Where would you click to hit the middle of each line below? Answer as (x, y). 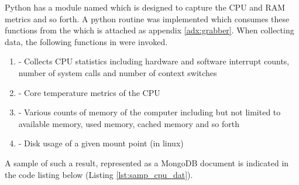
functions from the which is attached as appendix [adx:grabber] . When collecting (149, 30)
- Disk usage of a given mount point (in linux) (101, 143)
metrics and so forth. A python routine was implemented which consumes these (147, 18)
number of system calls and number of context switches (118, 72)
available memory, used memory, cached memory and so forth (129, 123)
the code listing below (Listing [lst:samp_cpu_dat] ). (99, 174)
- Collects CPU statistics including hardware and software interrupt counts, (154, 61)
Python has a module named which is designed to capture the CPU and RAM (145, 7)
